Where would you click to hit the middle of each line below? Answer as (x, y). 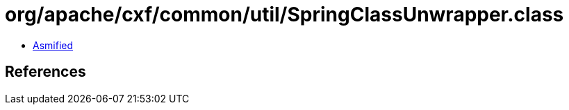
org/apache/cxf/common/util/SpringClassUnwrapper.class (284, 15)
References (46, 72)
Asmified (53, 45)
